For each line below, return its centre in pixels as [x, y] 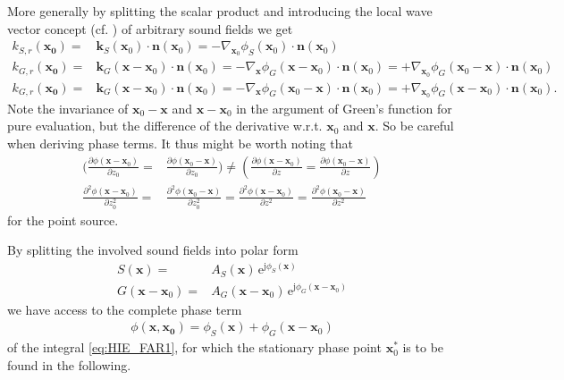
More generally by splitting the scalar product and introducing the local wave [220, 11]
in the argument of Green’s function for [344, 108]
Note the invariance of [68, 108]
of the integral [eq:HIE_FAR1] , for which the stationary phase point [194, 347]
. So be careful [414, 126]
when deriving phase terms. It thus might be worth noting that [180, 144]
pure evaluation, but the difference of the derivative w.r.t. [165, 126]
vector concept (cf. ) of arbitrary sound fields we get [150, 28]
